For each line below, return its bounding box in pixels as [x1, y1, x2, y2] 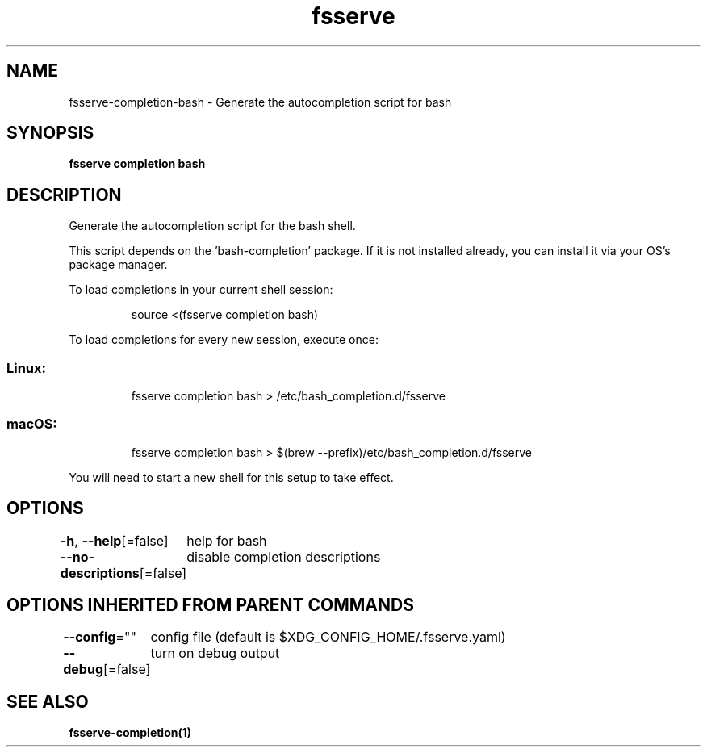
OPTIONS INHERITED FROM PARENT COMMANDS [6, 595, 414, 616]
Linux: [6, 359, 47, 376]
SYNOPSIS [6, 123, 94, 144]
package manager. [69, 257, 168, 272]
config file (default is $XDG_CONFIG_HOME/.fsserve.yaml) [150, 629, 506, 646]
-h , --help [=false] [60, 532, 169, 549]
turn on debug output [150, 645, 280, 662]
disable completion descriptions [186, 548, 381, 565]
